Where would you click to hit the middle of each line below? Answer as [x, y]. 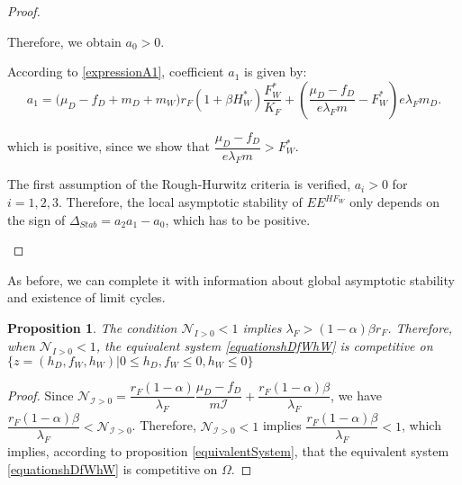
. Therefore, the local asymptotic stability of [180, 202]
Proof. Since [41, 395]
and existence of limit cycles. [86, 297]
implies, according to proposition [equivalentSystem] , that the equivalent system [228, 451]
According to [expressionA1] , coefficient [116, 72]
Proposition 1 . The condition [92, 327]
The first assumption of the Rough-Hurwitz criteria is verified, [179, 184]
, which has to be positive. [238, 219]
